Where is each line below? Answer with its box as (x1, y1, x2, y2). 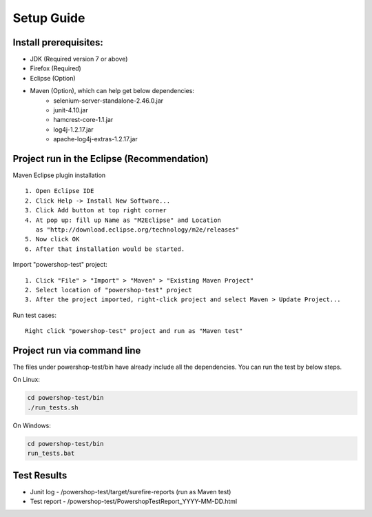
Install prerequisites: (12, 37, 103, 48)
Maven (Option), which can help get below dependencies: (30, 87, 194, 95)
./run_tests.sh (27, 403, 79, 412)
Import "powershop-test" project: (12, 261, 108, 269)
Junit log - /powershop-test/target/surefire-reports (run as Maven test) (30, 487, 231, 496)
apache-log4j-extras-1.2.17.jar (53, 135, 138, 143)
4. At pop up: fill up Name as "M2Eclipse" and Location (25, 216, 222, 224)
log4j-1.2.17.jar (53, 125, 94, 134)
